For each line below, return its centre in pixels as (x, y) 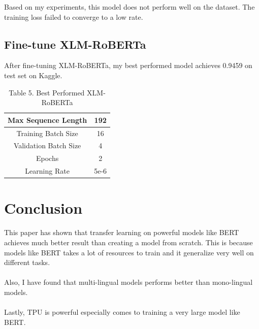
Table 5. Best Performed (47, 92)
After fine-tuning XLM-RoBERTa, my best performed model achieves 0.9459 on (128, 65)
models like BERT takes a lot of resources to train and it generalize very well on (129, 252)
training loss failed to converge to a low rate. (74, 17)
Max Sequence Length (47, 120)
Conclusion (43, 208)
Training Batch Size (47, 133)
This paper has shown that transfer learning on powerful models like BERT (122, 232)
